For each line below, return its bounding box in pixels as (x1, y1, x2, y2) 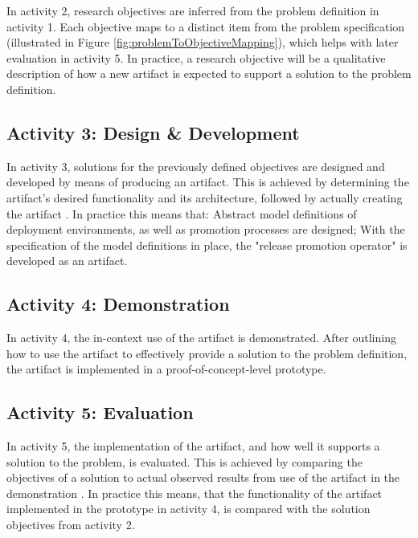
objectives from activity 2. (6, 516, 135, 533)
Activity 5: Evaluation (6, 400, 194, 425)
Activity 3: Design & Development (6, 120, 300, 145)
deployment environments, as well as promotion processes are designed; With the (6, 221, 405, 238)
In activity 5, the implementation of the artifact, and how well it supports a (6, 438, 380, 454)
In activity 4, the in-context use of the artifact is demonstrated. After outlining (6, 329, 396, 346)
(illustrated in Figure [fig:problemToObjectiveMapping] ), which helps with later (6, 34, 399, 51)
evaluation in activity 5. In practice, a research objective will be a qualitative (6, 49, 386, 66)
